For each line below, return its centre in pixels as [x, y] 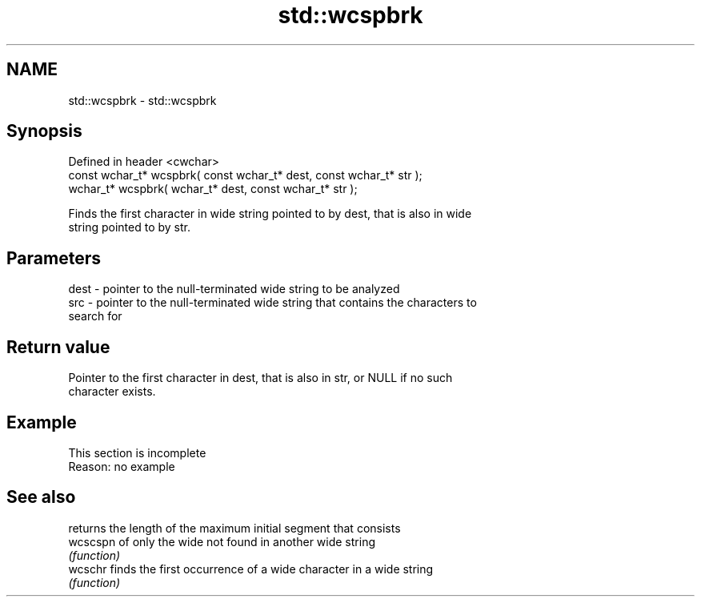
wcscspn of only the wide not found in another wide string [222, 541]
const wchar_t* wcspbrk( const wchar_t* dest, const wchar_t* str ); [245, 175]
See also [41, 497]
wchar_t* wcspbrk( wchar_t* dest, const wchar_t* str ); [213, 189]
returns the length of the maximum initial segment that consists [234, 528]
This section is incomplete [137, 452]
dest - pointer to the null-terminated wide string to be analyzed [234, 289]
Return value [58, 347]
